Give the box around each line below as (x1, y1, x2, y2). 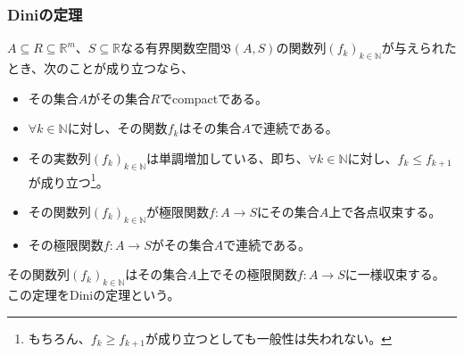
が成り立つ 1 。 (28, 169, 109, 191)
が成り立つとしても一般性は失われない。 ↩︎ (145, 328, 392, 347)
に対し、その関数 (67, 119, 168, 137)
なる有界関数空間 (120, 38, 220, 57)
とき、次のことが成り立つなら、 (7, 59, 195, 78)
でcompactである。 (159, 88, 269, 107)
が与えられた (381, 38, 457, 57)
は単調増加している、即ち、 (146, 148, 309, 167)
